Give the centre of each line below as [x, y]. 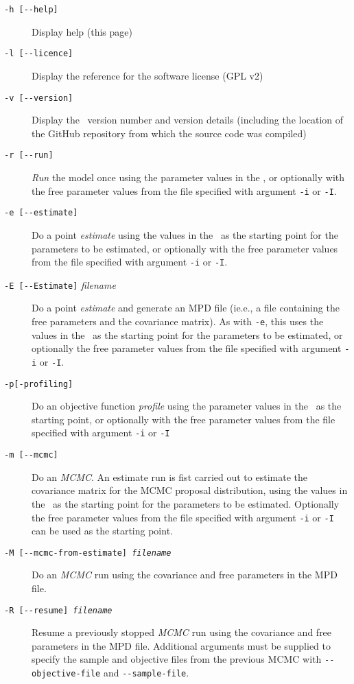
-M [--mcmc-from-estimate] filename [88, 553]
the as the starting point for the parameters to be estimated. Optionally [186, 503]
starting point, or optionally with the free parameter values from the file [184, 419]
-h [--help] [31, 10]
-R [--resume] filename [58, 610]
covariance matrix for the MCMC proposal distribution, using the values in [190, 490]
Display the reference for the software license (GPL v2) [147, 75]
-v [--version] [39, 98]
